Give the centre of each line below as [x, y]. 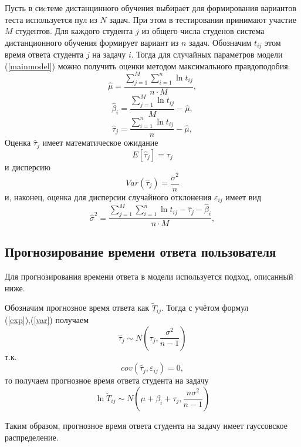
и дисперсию [28, 167]
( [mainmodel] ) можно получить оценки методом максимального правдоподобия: [148, 65]
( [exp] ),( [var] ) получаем [47, 320]
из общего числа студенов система [203, 31]
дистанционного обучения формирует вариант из [92, 42]
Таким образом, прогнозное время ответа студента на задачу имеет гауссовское [146, 425]
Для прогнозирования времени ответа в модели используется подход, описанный [149, 276]
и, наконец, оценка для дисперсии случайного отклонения [108, 196]
